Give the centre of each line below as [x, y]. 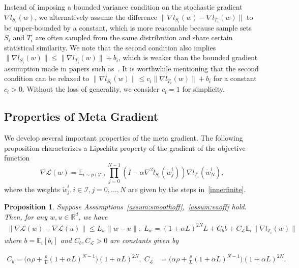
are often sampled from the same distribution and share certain [134, 37]
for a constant [235, 78]
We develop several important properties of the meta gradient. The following [124, 138]
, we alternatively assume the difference [96, 17]
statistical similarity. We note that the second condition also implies [110, 47]
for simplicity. [203, 89]
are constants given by [144, 240]
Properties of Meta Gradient [81, 116]
